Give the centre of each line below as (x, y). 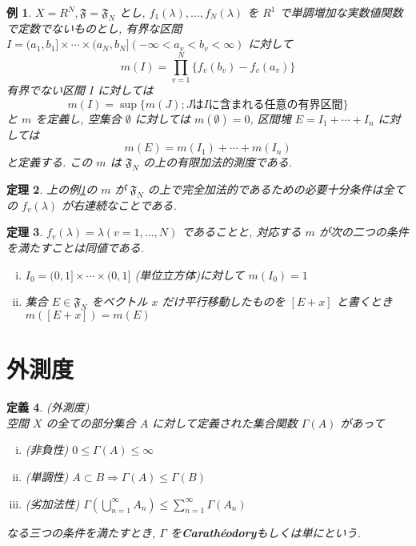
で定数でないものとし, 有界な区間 (94, 28)
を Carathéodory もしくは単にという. (265, 532)
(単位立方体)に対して (190, 274)
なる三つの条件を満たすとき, (81, 532)
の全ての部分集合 (91, 422)
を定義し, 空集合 (78, 118)
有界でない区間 (46, 90)
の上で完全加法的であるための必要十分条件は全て (276, 189)
